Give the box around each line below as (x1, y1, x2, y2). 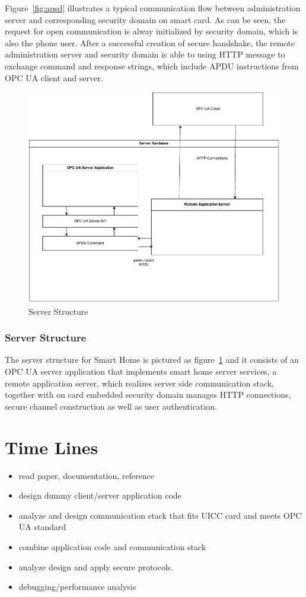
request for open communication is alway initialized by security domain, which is (5, 25, 298, 37)
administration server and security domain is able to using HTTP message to (5, 48, 285, 60)
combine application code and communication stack (18, 540, 206, 553)
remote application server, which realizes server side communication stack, (5, 376, 275, 389)
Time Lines (5, 435, 98, 459)
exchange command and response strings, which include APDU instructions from (5, 59, 299, 72)
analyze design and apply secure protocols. (18, 560, 174, 573)
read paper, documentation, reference (18, 469, 154, 481)
